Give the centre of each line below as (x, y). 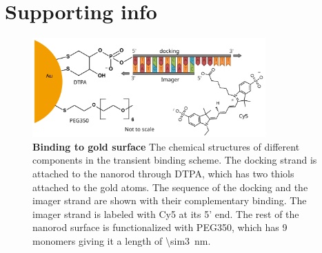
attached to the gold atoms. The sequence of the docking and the (170, 187)
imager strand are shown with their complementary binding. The (170, 200)
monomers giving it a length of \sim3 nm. (122, 240)
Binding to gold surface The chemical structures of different (166, 146)
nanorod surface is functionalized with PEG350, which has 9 (160, 227)
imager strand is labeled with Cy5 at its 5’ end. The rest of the (166, 213)
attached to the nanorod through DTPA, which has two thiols (163, 173)
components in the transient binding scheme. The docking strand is (175, 160)
